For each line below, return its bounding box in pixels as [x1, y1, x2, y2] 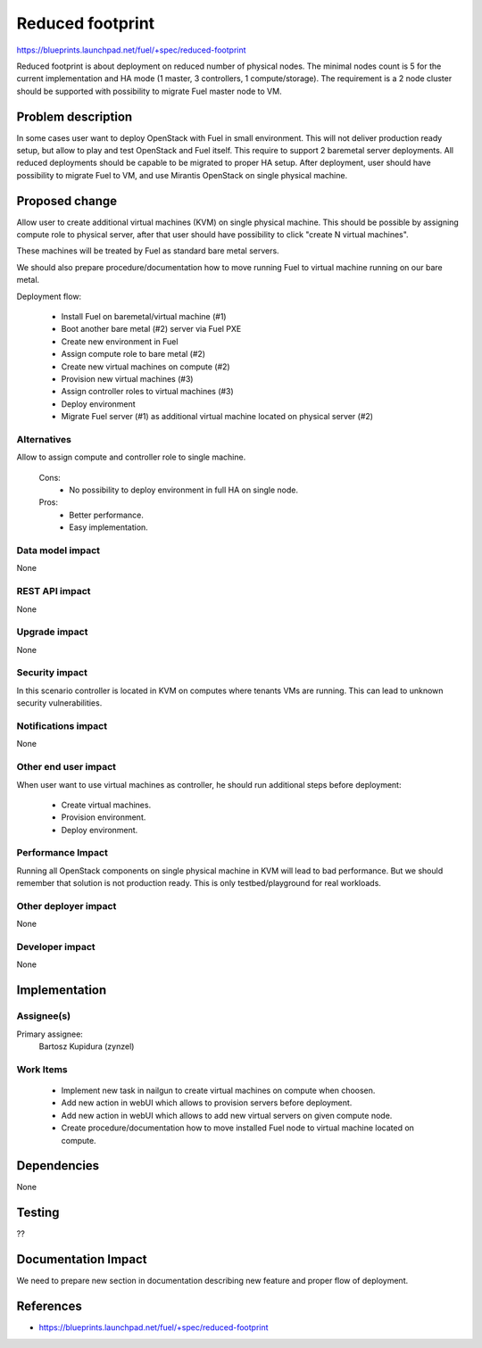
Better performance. [69, 509, 145, 520]
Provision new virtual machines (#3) [61, 374, 194, 384]
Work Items [16, 1063, 68, 1075]
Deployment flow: [16, 291, 82, 302]
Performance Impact [16, 847, 109, 859]
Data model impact [16, 544, 101, 557]
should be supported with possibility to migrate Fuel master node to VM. [16, 86, 282, 96]
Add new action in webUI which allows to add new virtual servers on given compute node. [61, 1110, 393, 1121]
